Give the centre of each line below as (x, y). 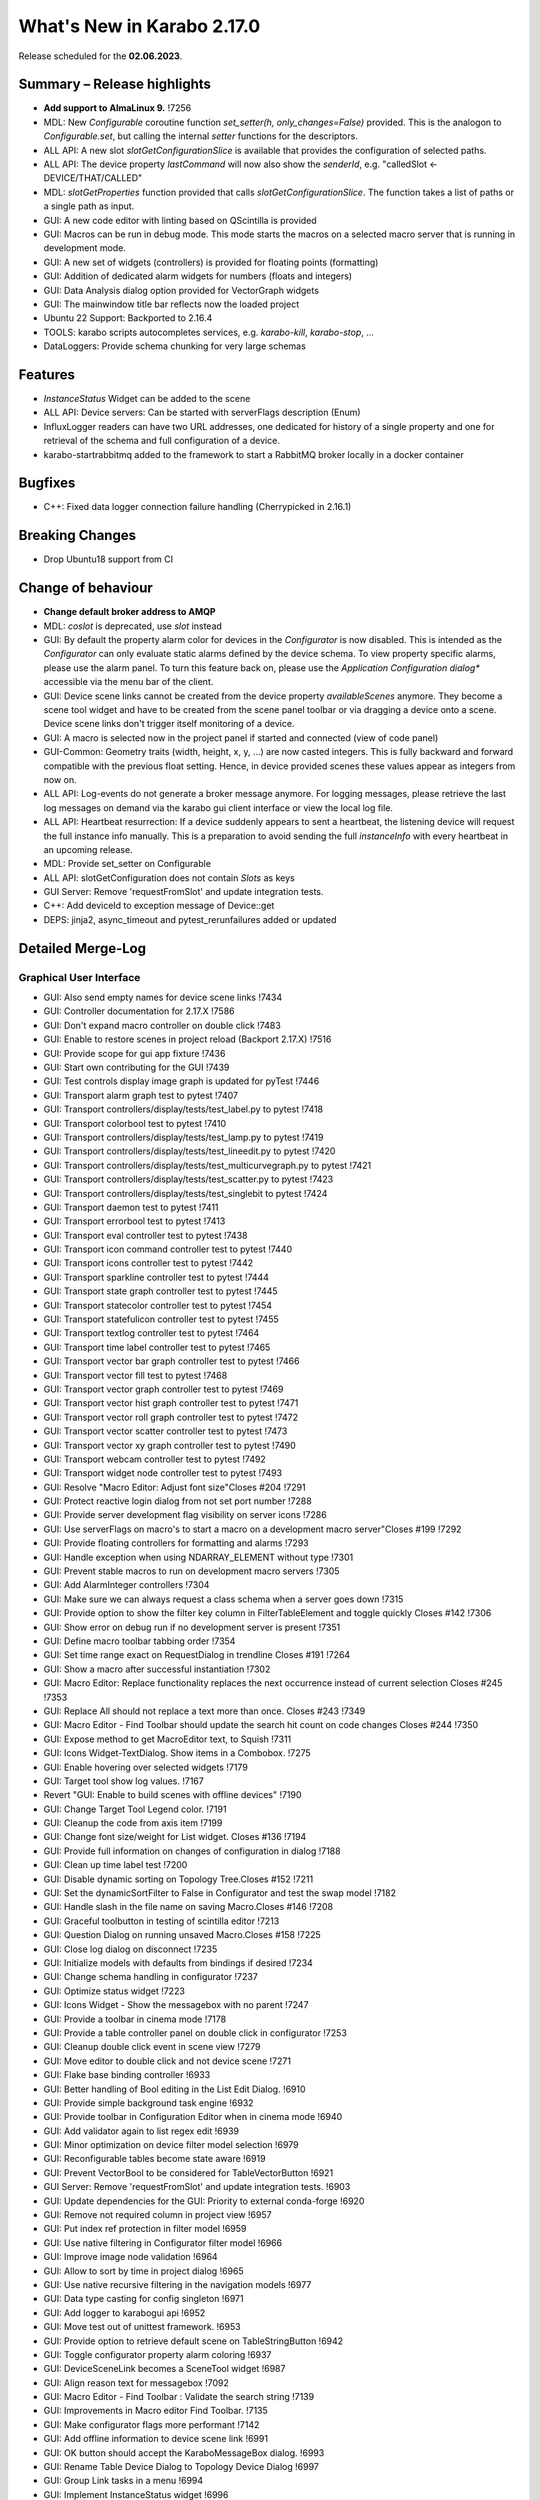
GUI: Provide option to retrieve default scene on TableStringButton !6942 (193, 2341)
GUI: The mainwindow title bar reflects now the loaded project (171, 304)
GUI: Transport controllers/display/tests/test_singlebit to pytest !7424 (185, 1193)
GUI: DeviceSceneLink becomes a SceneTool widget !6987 (164, 2369)
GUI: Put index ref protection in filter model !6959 (145, 2229)
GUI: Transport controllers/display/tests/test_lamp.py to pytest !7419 (183, 1137)
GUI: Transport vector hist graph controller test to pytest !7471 (171, 1403)
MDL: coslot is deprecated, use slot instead (132, 626)
